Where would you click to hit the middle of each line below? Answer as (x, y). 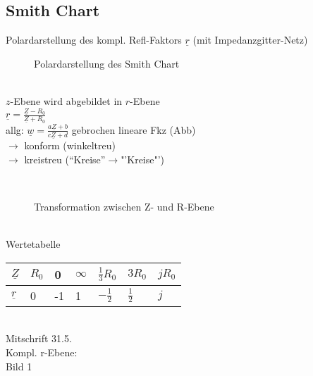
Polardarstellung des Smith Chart (107, 63)
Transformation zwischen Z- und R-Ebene (124, 207)
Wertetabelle (33, 244)
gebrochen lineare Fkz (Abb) (134, 129)
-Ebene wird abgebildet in (66, 100)
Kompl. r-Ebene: (42, 352)
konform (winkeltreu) (70, 145)
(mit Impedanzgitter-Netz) (250, 40)
